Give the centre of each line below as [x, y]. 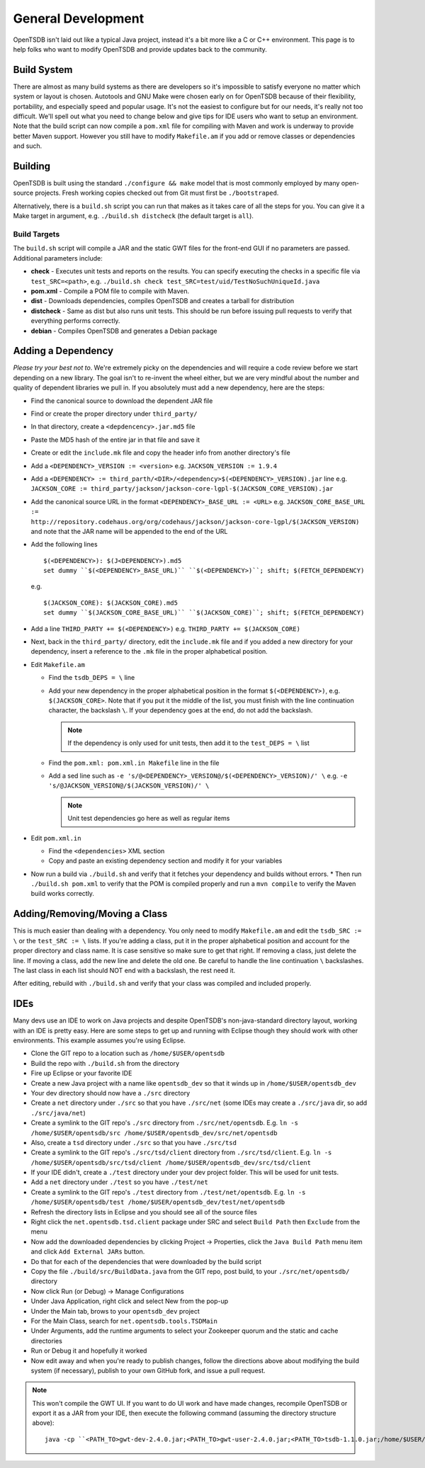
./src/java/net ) [58, 1113]
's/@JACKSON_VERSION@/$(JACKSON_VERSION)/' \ [129, 786]
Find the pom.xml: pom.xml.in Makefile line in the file [134, 763]
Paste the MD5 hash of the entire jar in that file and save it [115, 440]
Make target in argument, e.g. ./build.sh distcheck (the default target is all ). [134, 216]
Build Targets [36, 234]
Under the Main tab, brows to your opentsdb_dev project [115, 1311]
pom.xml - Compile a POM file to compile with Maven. [110, 291]
